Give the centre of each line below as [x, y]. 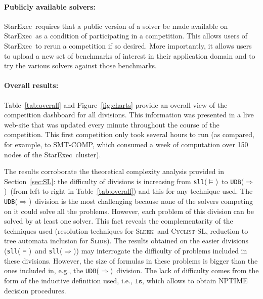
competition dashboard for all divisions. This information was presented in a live [129, 115]
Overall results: [31, 85]
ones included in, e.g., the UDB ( [52, 270]
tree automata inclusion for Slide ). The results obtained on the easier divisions [126, 241]
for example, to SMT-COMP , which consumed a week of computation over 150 [126, 144]
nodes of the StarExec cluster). [53, 154]
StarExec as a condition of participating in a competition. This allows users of [126, 36]
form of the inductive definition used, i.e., [68, 280]
